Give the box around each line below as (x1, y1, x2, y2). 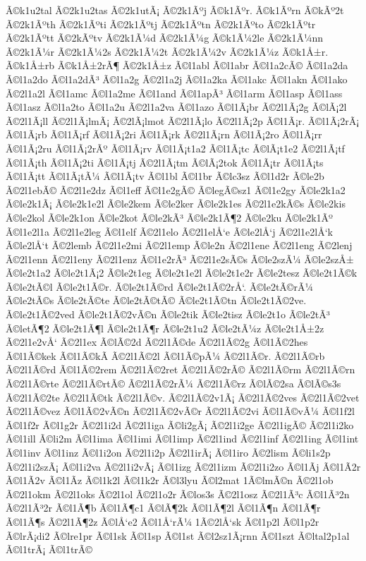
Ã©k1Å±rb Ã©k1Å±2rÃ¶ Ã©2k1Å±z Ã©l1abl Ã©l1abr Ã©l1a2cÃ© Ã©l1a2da (6, 58, 348, 73)
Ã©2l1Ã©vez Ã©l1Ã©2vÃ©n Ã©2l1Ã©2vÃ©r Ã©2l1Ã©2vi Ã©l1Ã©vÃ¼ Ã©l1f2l (6, 404, 355, 418)
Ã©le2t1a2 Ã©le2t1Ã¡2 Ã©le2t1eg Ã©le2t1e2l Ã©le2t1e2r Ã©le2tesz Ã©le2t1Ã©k (6, 265, 358, 280)
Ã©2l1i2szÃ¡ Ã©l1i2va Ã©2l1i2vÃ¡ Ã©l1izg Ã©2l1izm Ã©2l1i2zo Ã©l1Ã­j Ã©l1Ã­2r (6, 459, 361, 473)
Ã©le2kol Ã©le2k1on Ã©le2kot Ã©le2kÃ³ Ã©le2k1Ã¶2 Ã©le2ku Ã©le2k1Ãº (6, 210, 333, 224)
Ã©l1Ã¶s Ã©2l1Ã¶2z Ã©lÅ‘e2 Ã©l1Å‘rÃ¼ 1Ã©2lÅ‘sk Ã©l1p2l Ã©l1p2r (6, 514, 319, 529)
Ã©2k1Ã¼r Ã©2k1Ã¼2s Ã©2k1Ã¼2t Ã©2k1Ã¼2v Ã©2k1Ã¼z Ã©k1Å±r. (6, 44, 329, 59)
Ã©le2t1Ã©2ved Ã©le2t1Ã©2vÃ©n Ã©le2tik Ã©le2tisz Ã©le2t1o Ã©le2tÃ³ (6, 307, 330, 322)
